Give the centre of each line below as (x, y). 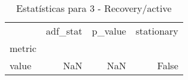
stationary (157, 31)
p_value (109, 31)
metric (23, 48)
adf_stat (64, 31)
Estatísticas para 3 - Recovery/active (94, 8)
